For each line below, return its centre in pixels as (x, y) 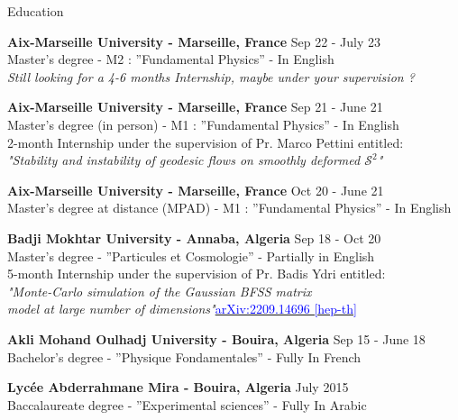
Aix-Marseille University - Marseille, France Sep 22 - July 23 (194, 41)
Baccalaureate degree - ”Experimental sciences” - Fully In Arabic (187, 404)
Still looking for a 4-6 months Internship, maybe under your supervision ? (211, 76)
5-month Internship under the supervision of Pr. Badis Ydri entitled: (197, 274)
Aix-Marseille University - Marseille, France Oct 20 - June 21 (196, 190)
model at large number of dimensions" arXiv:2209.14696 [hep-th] (182, 309)
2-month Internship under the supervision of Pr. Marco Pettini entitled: (206, 142)
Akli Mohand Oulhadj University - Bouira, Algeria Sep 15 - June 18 (216, 338)
